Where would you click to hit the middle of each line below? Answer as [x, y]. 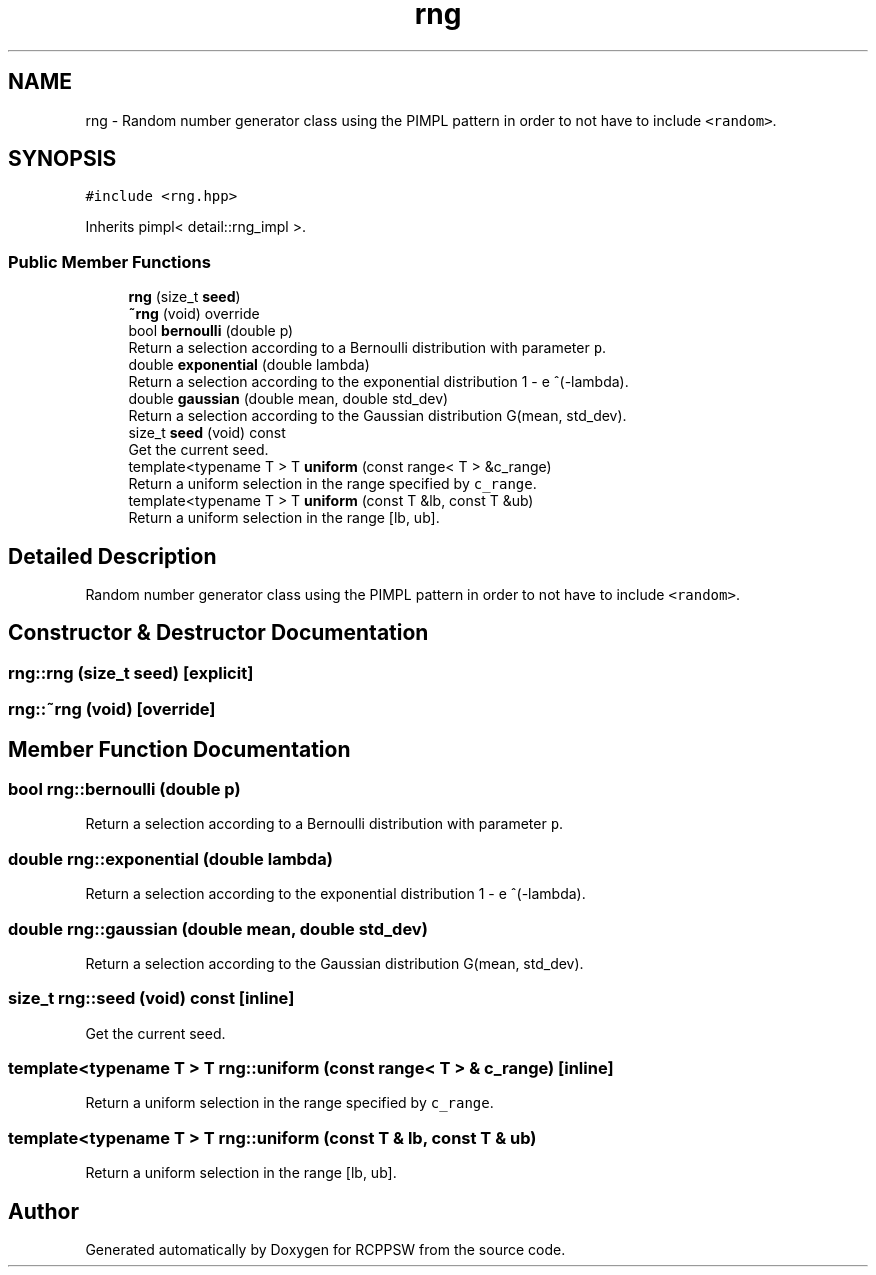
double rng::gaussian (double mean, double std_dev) [218, 928]
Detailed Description [112, 556]
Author [43, 1211]
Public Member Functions [109, 261]
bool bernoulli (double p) [211, 331]
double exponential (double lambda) [249, 365]
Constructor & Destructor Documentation [218, 633]
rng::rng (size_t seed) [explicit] [131, 672]
